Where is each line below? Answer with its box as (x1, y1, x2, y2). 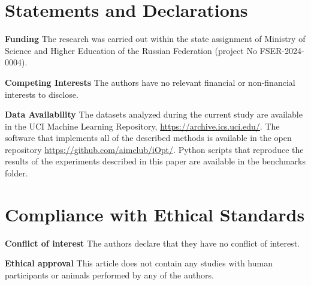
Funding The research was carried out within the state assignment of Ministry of (5, 32, 306, 45)
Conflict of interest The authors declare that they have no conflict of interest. (5, 236, 300, 249)
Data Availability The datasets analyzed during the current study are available (5, 108, 303, 121)
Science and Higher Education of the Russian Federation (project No (5, 44, 257, 56)
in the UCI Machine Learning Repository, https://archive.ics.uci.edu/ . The (5, 119, 280, 132)
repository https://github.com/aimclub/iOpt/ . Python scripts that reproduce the (5, 143, 304, 155)
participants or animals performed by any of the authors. (5, 268, 214, 281)
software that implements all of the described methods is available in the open (5, 131, 292, 144)
